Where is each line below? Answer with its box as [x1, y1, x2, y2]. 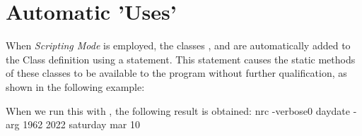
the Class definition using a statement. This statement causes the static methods [6, 51, 356, 66]
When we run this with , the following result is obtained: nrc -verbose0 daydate [6, 103, 350, 118]
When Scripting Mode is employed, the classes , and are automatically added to [6, 38, 351, 53]
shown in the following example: [6, 79, 145, 94]
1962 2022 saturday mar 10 [23, 117, 140, 132]
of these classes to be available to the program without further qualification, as [6, 66, 347, 80]
